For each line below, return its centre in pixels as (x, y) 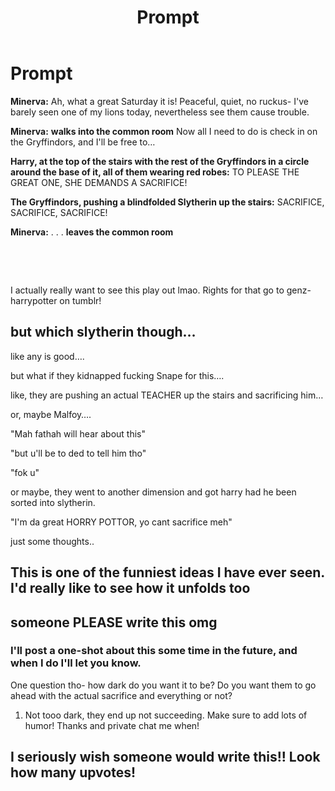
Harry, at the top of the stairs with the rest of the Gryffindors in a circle (160, 161)
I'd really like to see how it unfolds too (130, 588)
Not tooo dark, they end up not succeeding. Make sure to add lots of (166, 715)
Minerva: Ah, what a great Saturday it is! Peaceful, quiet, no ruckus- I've (159, 101)
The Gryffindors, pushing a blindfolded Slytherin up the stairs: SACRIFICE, (167, 202)
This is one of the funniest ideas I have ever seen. (167, 572)
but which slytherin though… (103, 332)
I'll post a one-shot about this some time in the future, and (154, 651)
